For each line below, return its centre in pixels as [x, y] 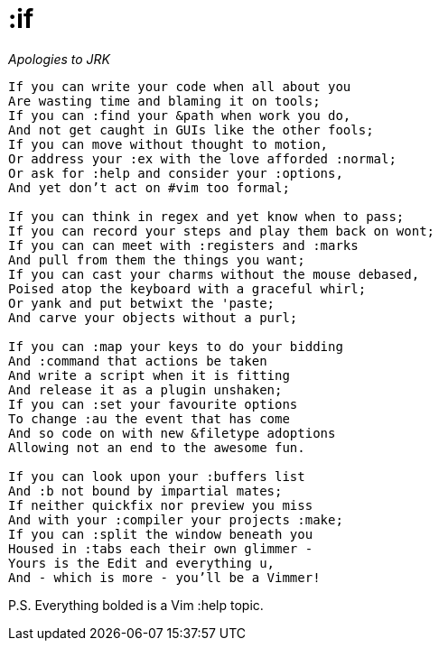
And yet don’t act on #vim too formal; [149, 187]
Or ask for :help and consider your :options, [176, 173]
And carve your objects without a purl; [153, 317]
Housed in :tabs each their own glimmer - [161, 548]
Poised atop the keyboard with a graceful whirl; [187, 288]
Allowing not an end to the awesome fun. [157, 447]
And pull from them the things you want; [157, 259]
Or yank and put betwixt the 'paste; [142, 303]
